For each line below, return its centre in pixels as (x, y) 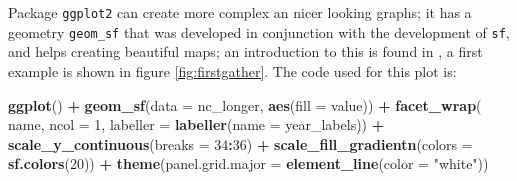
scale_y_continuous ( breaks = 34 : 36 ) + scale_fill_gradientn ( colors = (240, 143)
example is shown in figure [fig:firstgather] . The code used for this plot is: (232, 70)
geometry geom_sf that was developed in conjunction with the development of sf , (259, 31)
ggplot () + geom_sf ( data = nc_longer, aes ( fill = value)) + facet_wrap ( (245, 104)
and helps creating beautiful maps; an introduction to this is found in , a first (245, 51)
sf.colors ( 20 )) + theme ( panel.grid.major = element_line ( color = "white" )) (248, 163)
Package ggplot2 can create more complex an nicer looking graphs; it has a (240, 12)
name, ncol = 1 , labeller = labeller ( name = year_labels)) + (196, 124)
